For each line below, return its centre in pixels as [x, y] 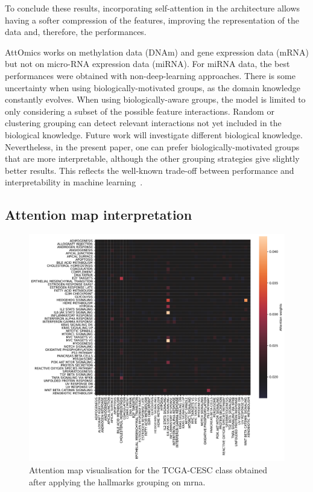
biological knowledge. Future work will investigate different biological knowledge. [154, 134]
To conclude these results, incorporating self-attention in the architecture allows [153, 8]
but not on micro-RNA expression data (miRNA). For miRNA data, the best [147, 64]
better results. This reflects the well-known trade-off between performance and [150, 170]
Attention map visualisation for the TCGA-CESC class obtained [148, 470]
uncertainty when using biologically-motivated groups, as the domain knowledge [153, 87]
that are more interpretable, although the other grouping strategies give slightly [152, 158]
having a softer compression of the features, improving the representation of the [152, 20]
